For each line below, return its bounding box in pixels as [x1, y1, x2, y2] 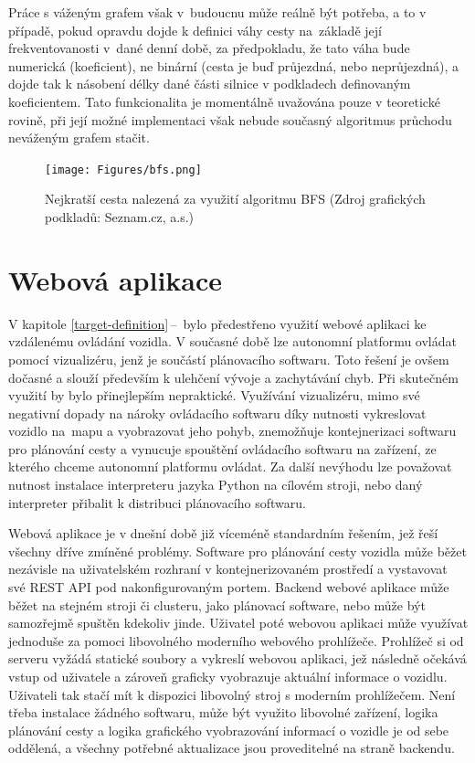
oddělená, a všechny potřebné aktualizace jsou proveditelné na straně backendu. [8, 738, 455, 758]
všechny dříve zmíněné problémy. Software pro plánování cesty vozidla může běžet [8, 541, 467, 560]
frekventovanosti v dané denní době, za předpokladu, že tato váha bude [8, 38, 410, 58]
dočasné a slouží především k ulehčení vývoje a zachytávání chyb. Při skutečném [8, 367, 459, 387]
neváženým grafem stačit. [8, 128, 150, 147]
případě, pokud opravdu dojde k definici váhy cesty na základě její [8, 20, 382, 39]
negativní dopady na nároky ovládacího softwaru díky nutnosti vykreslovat [8, 403, 427, 422]
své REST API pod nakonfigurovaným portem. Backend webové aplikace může [8, 578, 449, 597]
